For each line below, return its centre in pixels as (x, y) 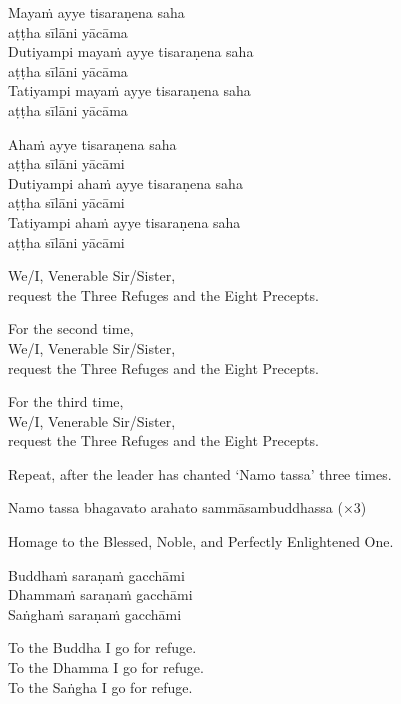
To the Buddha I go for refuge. (102, 647)
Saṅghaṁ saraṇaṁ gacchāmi (95, 613)
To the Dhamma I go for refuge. (106, 667)
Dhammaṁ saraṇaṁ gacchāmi (100, 594)
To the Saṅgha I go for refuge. (100, 686)
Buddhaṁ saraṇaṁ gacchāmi (96, 574)
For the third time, (66, 401)
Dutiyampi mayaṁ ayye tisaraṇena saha (131, 51)
